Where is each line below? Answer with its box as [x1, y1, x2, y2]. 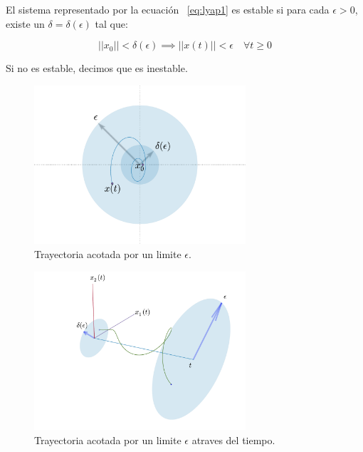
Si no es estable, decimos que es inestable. [6, 61, 188, 76]
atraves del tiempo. [191, 432, 275, 447]
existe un [6, 16, 45, 31]
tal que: [95, 16, 128, 31]
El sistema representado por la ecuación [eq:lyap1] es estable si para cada [6, 2, 330, 16]
